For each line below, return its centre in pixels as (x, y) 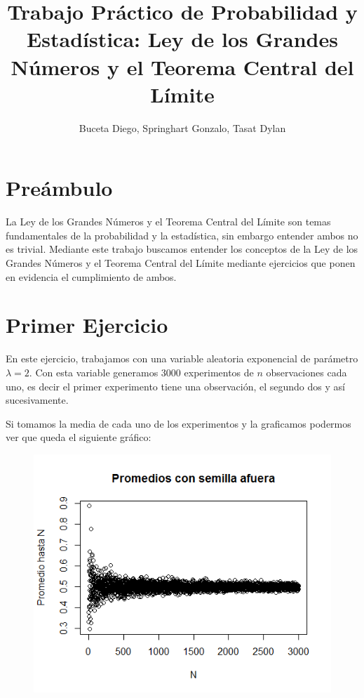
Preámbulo (59, 188)
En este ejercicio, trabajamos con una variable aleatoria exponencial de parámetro (182, 358)
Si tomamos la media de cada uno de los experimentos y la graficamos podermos (178, 423)
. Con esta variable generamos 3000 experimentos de (141, 372)
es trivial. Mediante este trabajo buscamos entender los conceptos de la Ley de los (182, 249)
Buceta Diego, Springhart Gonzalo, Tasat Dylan (182, 127)
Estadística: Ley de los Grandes (182, 39)
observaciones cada (306, 372)
